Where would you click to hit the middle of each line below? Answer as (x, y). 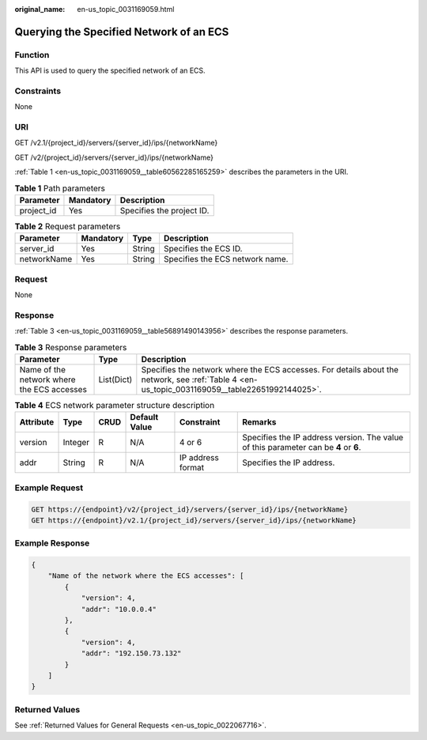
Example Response (52, 543)
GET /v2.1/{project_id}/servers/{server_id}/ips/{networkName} (116, 143)
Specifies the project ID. (164, 210)
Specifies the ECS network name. (226, 259)
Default (144, 417)
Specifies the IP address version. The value (323, 437)
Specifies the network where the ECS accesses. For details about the (270, 370)
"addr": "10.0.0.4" (119, 609)
